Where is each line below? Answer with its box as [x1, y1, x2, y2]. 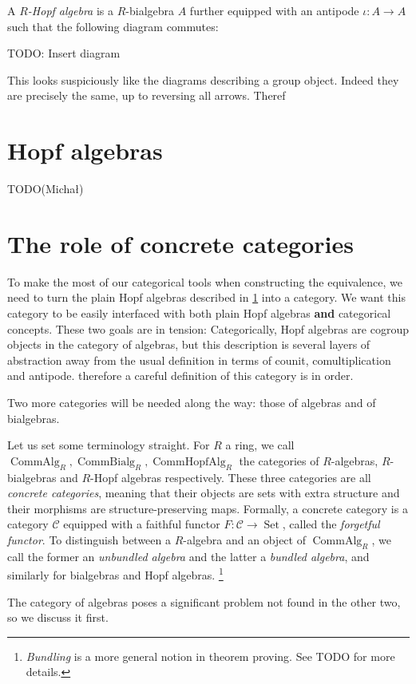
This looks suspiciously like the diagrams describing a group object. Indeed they [7, 71, 399, 88]
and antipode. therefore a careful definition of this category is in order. [7, 367, 354, 384]
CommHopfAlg [153, 456, 226, 468]
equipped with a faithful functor [63, 516, 220, 532]
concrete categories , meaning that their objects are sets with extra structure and [7, 484, 400, 501]
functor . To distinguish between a [7, 531, 171, 548]
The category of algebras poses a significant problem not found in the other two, [7, 593, 401, 610]
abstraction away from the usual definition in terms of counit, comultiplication [7, 351, 391, 368]
